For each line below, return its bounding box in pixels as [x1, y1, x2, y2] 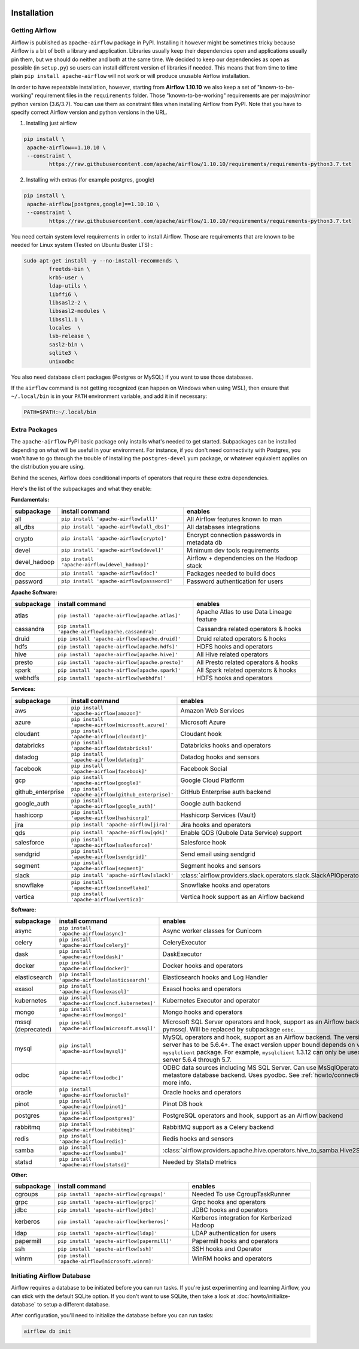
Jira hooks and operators [180, 820, 251, 829]
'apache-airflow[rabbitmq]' [59, 1127, 136, 1133]
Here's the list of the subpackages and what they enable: [11, 485, 152, 493]
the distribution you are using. [11, 463, 85, 470]
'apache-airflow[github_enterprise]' [71, 791, 174, 798]
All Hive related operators [196, 650, 269, 659]
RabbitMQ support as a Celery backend [162, 1123, 274, 1131]
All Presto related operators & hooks [196, 658, 299, 666]
